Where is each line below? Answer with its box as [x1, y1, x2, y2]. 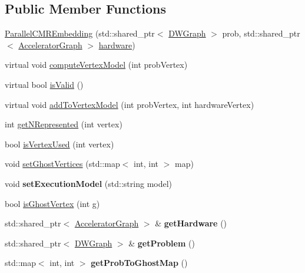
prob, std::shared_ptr [222, 27, 300, 40]
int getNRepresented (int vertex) [5, 118, 122, 130]
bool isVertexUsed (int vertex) [5, 137, 114, 150]
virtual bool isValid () [5, 78, 84, 90]
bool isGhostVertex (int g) [5, 197, 100, 209]
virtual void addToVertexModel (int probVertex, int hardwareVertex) [5, 98, 254, 110]
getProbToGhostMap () [91, 256, 188, 269]
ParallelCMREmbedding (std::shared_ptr [5, 27, 155, 40]
